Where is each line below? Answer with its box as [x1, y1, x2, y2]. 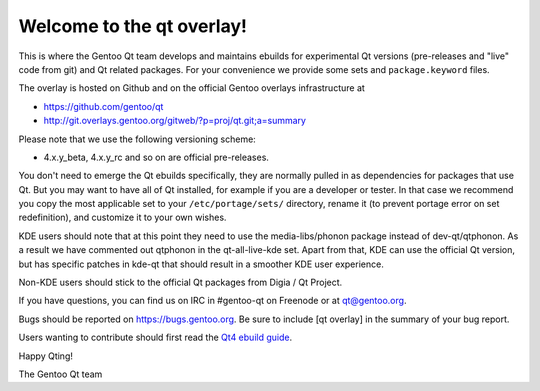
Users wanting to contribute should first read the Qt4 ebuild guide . [18, 331, 293, 344]
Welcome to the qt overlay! [18, 15, 247, 37]
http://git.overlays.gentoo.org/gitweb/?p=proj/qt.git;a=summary [43, 115, 307, 127]
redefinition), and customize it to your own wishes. [18, 211, 227, 224]
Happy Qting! [18, 350, 74, 362]
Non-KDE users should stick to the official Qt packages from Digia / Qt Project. [18, 276, 343, 289]
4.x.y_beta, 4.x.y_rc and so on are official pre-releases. [43, 151, 270, 163]
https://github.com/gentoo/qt [43, 100, 164, 112]
